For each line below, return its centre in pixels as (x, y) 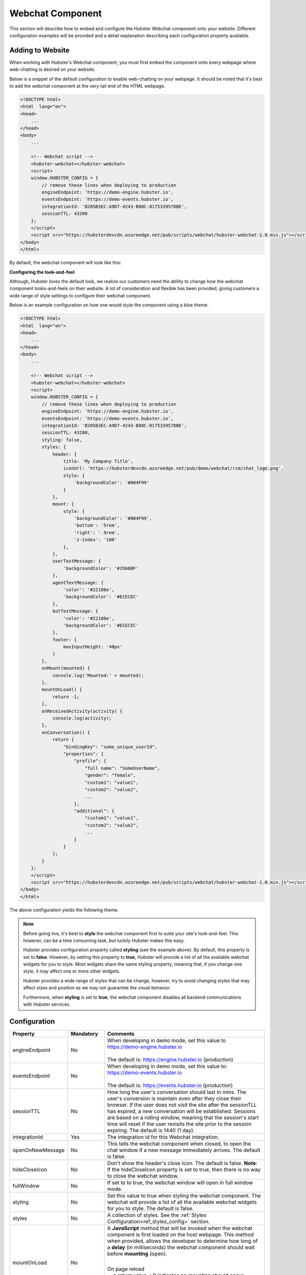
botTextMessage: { (75, 611)
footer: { (65, 640)
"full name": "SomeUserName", (122, 768)
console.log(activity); (82, 718)
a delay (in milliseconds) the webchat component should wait (181, 1247)
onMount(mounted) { (66, 668)
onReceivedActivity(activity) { (82, 711)
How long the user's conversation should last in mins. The (177, 1092)
